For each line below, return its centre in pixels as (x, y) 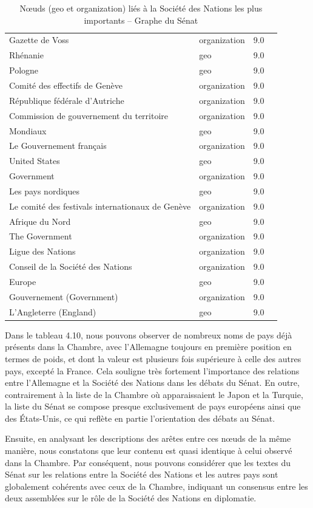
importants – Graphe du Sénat (141, 20)
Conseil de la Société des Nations (71, 266)
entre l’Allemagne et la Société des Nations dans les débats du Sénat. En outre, (152, 383)
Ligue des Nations (42, 251)
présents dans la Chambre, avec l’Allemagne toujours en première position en (148, 347)
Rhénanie (26, 55)
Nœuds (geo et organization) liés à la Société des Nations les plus (141, 8)
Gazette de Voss (39, 40)
